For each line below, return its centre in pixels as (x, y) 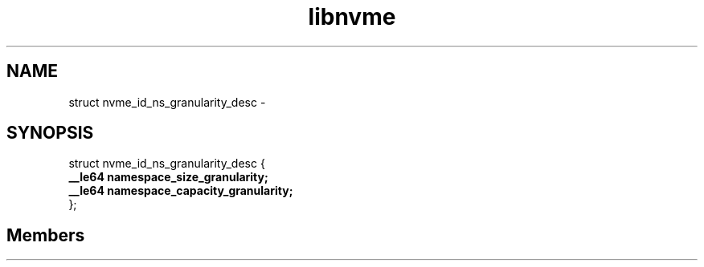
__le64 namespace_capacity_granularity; (181, 191)
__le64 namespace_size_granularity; (168, 177)
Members (46, 235)
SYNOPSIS (50, 133)
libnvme (352, 17)
